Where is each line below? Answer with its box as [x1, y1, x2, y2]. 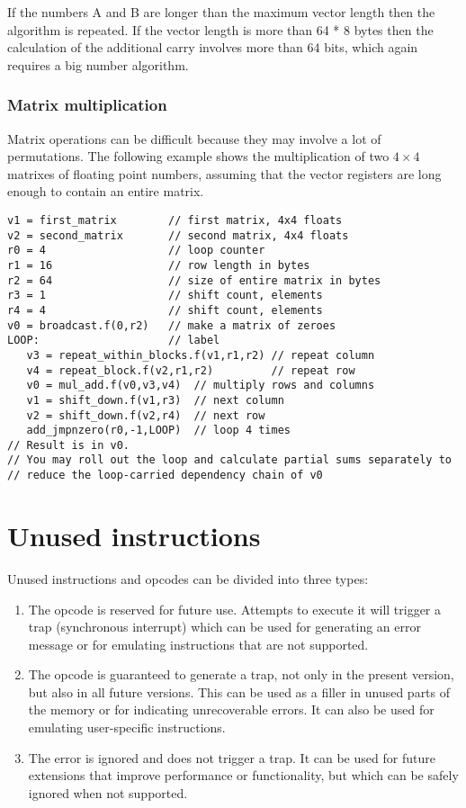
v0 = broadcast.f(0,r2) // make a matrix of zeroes [7, 319, 336, 332]
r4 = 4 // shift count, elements [7, 303, 323, 317]
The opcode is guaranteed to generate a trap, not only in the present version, [28, 665, 454, 684]
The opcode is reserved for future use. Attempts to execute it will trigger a [28, 599, 442, 618]
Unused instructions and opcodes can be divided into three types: [7, 569, 369, 588]
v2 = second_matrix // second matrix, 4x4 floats [7, 229, 349, 242]
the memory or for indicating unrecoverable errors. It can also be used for [28, 700, 435, 719]
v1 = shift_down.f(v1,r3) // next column [26, 393, 284, 407]
